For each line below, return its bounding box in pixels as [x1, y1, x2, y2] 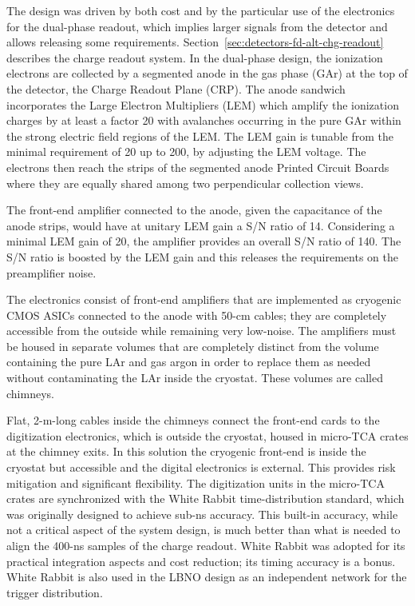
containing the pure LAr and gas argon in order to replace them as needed [6, 353, 371, 370]
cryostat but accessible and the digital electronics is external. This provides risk [6, 459, 396, 476]
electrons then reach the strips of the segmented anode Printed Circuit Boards [6, 158, 389, 175]
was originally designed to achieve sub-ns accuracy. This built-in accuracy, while [6, 505, 398, 522]
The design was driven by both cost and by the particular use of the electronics [6, 2, 395, 18]
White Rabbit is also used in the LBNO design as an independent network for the [6, 568, 407, 585]
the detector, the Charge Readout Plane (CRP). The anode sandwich [6, 80, 346, 97]
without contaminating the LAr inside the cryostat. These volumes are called [6, 369, 383, 386]
